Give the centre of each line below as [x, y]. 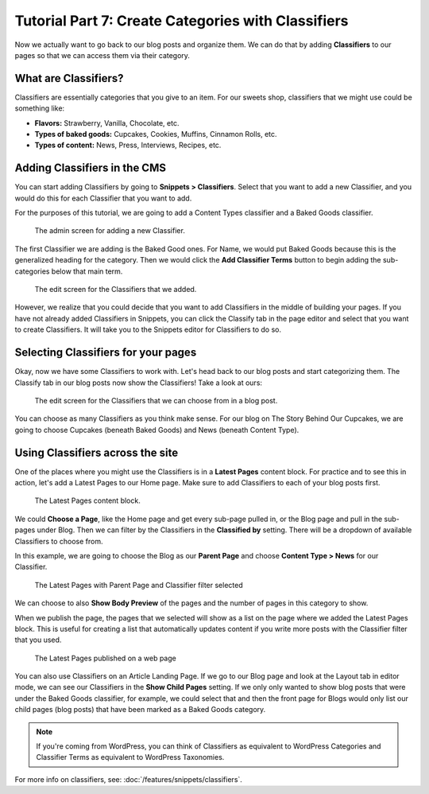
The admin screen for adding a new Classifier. [110, 231]
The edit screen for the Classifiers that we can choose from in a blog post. [156, 400]
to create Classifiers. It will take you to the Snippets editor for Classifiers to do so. [148, 329]
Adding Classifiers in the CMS [91, 168]
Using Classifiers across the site [97, 452]
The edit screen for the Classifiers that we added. [116, 290]
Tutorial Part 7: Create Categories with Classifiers [182, 21]
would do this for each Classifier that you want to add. [103, 198]
